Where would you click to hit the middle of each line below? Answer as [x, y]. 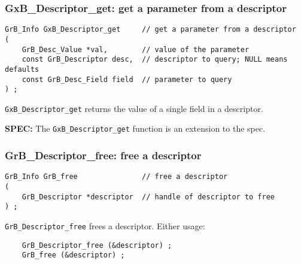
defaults [22, 69]
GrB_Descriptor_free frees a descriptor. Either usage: [105, 225]
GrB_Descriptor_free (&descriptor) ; [97, 245]
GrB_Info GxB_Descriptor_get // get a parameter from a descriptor [150, 30]
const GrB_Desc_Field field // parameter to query [127, 79]
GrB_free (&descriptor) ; [73, 255]
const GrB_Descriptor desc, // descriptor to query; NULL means [155, 60]
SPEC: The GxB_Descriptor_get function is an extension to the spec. [135, 128]
